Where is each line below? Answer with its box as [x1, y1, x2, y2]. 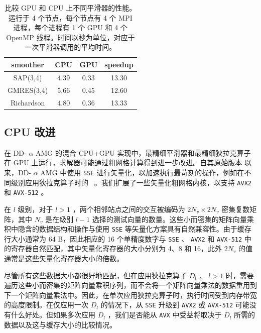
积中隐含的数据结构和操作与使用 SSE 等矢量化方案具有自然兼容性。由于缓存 [4, 224, 251, 234]
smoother [11, 59, 44, 69]
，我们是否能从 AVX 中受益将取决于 [107, 309, 222, 320]
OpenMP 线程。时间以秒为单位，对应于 [6, 32, 135, 42]
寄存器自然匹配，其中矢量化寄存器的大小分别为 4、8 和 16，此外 [11, 243, 222, 254]
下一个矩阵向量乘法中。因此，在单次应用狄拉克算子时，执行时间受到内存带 [4, 289, 250, 300]
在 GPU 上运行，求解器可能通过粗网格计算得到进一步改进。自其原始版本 [4, 157, 242, 168]
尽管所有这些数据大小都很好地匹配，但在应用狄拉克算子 [4, 270, 187, 280]
